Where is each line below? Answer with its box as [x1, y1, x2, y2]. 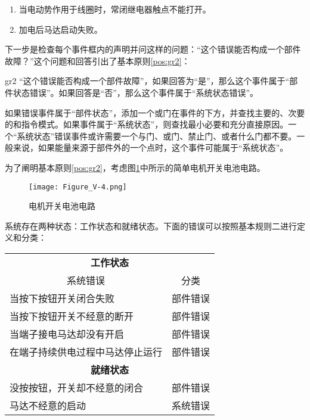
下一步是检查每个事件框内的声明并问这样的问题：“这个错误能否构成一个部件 [5, 43, 301, 55]
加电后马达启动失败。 [18, 23, 103, 35]
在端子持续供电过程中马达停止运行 [10, 344, 163, 359]
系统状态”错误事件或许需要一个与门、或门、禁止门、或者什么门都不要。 [17, 129, 297, 142]
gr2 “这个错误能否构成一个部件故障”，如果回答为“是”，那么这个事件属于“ [5, 74, 290, 87]
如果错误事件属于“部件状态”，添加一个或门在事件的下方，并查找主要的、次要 [5, 106, 305, 119]
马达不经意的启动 [10, 398, 86, 412]
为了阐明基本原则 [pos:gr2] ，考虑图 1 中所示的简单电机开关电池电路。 [5, 161, 265, 173]
